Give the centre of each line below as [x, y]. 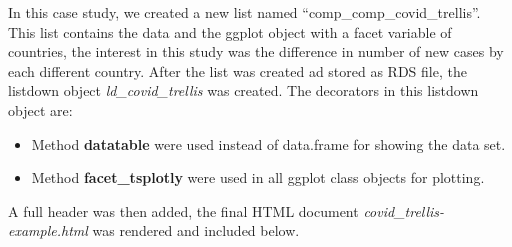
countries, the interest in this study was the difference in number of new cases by [256, 51]
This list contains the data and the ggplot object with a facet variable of [230, 31]
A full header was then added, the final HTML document [183, 210]
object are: [40, 109]
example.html [48, 230]
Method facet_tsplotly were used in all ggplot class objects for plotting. [258, 177]
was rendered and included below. [196, 230]
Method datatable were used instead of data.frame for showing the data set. [268, 143]
